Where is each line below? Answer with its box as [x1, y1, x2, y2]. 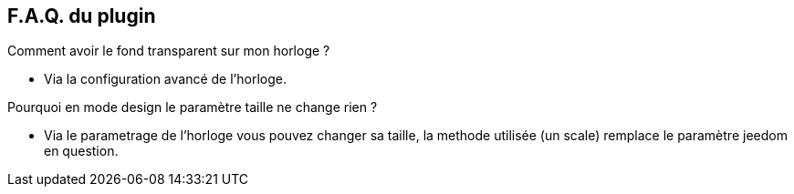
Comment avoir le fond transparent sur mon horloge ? [7, 43, 330, 59]
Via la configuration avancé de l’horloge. [44, 71, 287, 87]
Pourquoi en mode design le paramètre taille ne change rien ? [7, 99, 378, 116]
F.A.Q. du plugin [7, 5, 156, 27]
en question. [44, 143, 119, 159]
